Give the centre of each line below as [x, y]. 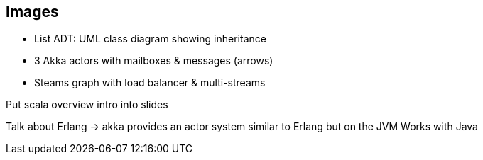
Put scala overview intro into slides [87, 105]
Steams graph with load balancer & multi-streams [150, 83]
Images [32, 12]
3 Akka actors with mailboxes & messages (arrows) [154, 61]
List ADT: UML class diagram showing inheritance [150, 39]
